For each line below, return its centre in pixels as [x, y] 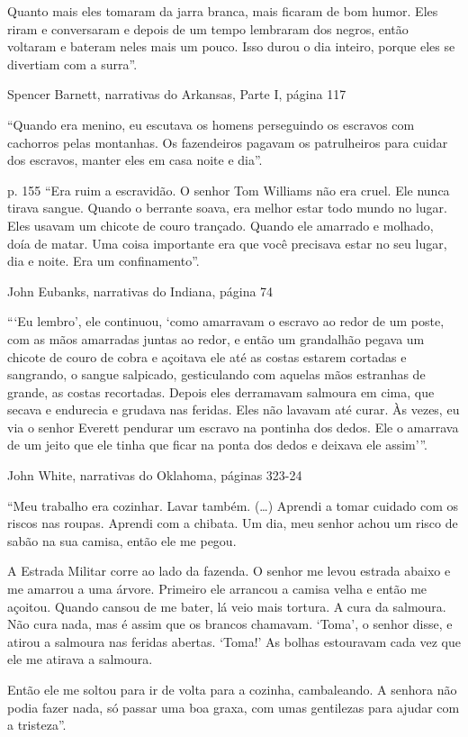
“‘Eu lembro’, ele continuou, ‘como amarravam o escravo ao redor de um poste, [226, 321]
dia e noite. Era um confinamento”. [103, 261]
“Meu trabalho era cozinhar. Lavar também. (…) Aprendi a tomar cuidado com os [233, 505]
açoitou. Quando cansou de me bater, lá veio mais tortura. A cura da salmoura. [227, 606]
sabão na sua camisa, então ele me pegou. [122, 540]
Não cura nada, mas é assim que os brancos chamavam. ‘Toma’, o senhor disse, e [230, 624]
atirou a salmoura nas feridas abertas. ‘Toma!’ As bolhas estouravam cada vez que [234, 641]
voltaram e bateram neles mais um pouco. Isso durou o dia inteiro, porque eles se [231, 46]
